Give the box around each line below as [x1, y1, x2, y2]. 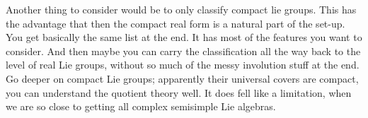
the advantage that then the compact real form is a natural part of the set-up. [6, 16, 345, 30]
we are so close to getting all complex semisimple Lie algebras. [6, 99, 276, 114]
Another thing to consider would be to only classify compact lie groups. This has [6, 2, 357, 16]
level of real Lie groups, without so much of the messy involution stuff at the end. [6, 57, 360, 72]
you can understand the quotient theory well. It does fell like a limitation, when [6, 85, 352, 100]
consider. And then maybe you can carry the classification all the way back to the [6, 43, 361, 58]
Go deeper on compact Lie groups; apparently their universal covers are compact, [6, 71, 359, 85]
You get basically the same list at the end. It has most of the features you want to [6, 30, 362, 45]
